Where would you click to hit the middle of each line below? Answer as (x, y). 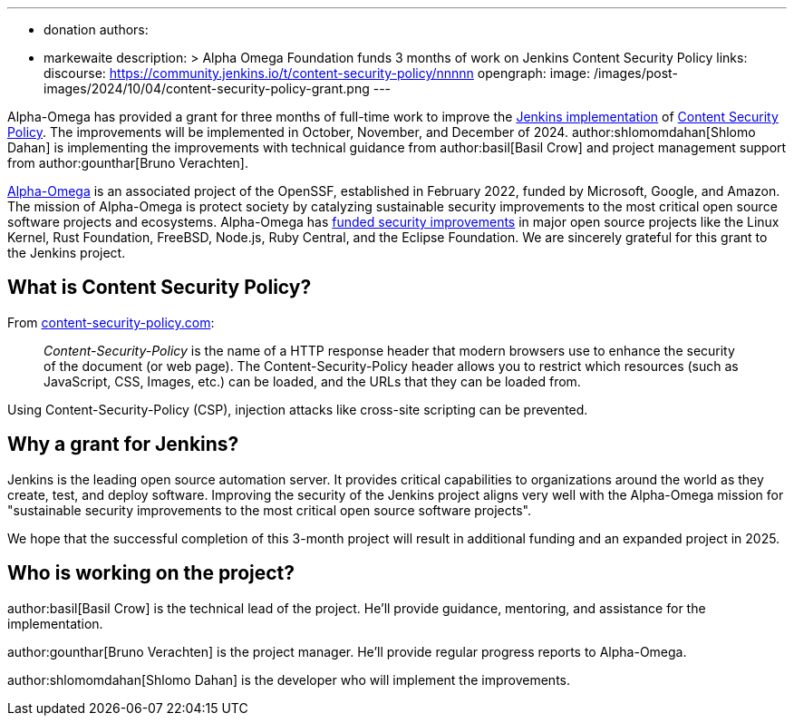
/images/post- (635, 73)
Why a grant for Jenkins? (123, 445)
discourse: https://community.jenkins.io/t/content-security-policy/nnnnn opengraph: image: (317, 73)
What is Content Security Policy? (160, 288)
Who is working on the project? (151, 573)
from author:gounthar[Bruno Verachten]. (128, 163)
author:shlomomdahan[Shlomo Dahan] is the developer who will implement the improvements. (289, 679)
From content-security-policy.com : (111, 322)
